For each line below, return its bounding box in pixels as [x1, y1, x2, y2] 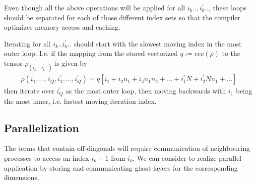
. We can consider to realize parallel [132, 153, 242, 163]
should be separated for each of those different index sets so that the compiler [4, 12, 241, 22]
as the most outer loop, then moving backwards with [65, 86, 226, 96]
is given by [55, 57, 87, 68]
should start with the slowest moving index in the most [73, 38, 242, 48]
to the [222, 48, 241, 58]
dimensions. [4, 172, 39, 183]
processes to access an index [4, 153, 89, 163]
